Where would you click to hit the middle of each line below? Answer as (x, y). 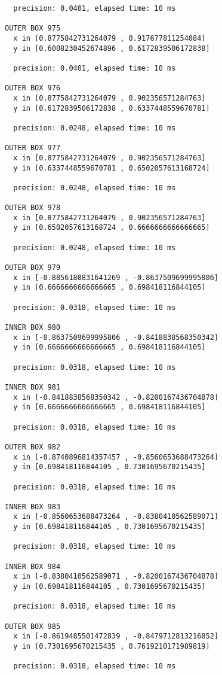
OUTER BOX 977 (33, 148)
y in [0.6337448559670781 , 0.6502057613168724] (112, 168)
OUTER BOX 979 (33, 268)
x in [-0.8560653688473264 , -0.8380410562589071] (116, 517)
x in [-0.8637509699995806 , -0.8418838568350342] (116, 337)
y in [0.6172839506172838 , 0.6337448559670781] (112, 108)
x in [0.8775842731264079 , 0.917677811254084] (110, 38)
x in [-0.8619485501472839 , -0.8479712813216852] (116, 636)
